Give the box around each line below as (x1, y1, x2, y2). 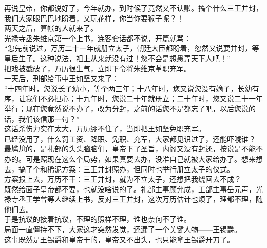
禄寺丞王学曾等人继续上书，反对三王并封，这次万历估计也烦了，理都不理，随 (4, 194, 263, 204)
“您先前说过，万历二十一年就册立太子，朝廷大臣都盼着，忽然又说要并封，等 (4, 43, 259, 53)
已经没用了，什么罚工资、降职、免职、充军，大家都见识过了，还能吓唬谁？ (4, 133, 256, 144)
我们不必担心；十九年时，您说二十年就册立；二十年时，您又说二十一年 (25, 93, 263, 104)
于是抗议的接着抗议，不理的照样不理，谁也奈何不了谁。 (4, 214, 191, 224)
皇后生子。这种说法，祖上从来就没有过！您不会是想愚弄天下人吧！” (4, 52, 231, 63)
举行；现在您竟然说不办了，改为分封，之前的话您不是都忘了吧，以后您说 (4, 103, 249, 113)
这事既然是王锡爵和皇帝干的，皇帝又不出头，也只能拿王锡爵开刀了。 (4, 234, 234, 244)
